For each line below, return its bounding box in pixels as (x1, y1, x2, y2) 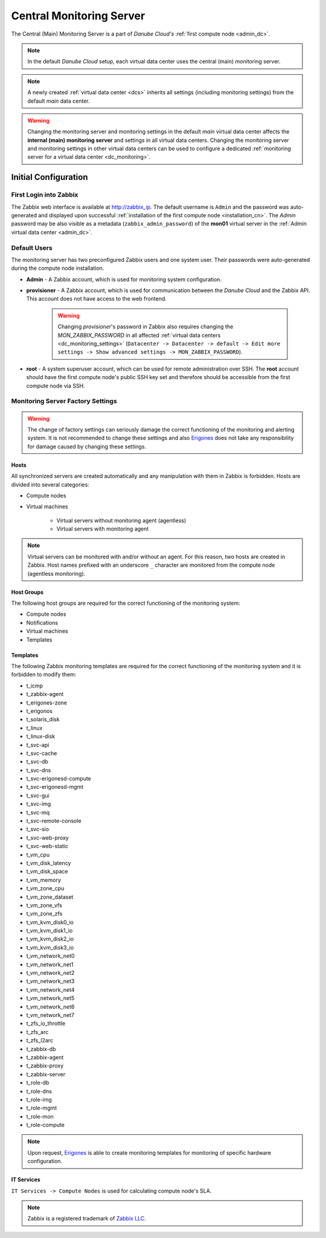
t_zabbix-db (26, 1045, 57, 1053)
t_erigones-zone (26, 699, 68, 706)
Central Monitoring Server (11, 9, 145, 22)
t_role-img (26, 1096, 53, 1103)
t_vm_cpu (26, 851, 50, 858)
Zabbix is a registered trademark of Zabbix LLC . (27, 1215, 146, 1222)
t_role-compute (26, 1122, 65, 1129)
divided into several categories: (11, 480, 90, 488)
